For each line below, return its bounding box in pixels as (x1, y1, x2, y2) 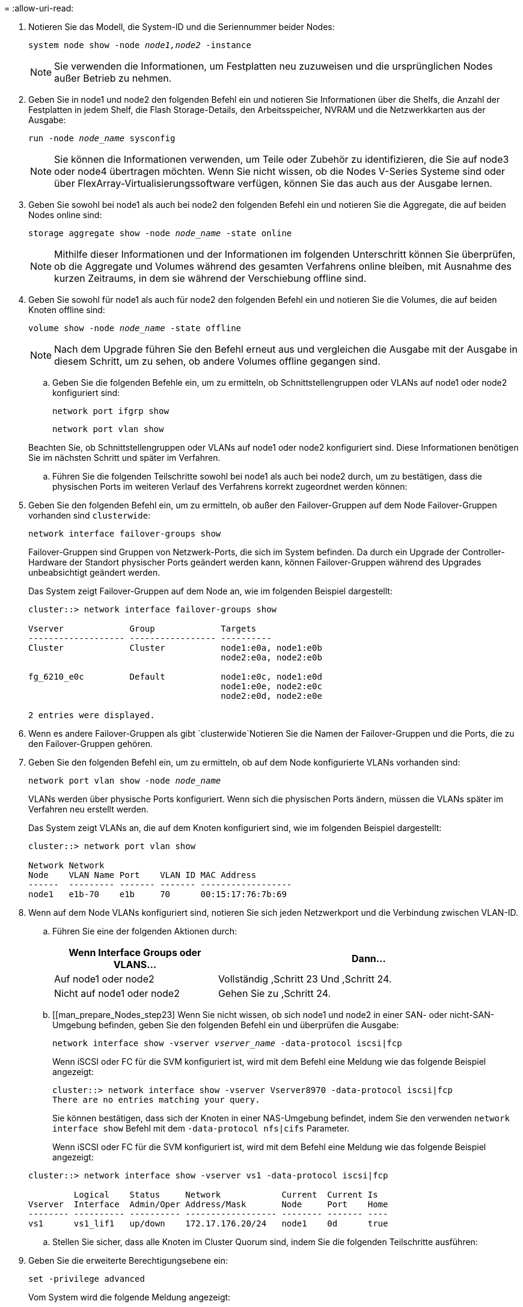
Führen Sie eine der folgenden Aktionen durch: (52, 926, 237, 936)
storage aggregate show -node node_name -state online (28, 228, 292, 238)
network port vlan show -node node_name (28, 776, 221, 785)
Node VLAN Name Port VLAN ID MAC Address (28, 870, 257, 880)
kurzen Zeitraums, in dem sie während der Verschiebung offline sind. (54, 272, 367, 284)
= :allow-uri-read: (4, 3, 74, 13)
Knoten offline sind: (28, 305, 105, 315)
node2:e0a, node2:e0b (221, 653, 322, 662)
